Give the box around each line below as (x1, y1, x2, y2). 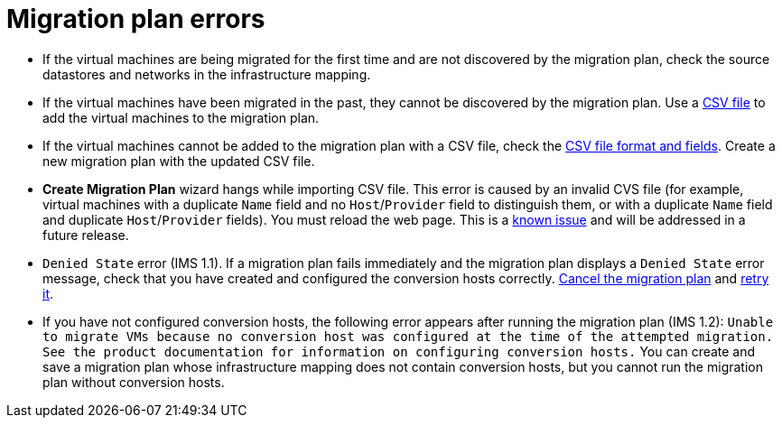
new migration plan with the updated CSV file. (42, 152, 315, 169)
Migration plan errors (6, 4, 265, 34)
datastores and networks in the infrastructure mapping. (42, 66, 371, 82)
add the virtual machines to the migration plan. (42, 109, 320, 125)
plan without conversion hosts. (42, 374, 225, 390)
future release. (42, 226, 129, 243)
